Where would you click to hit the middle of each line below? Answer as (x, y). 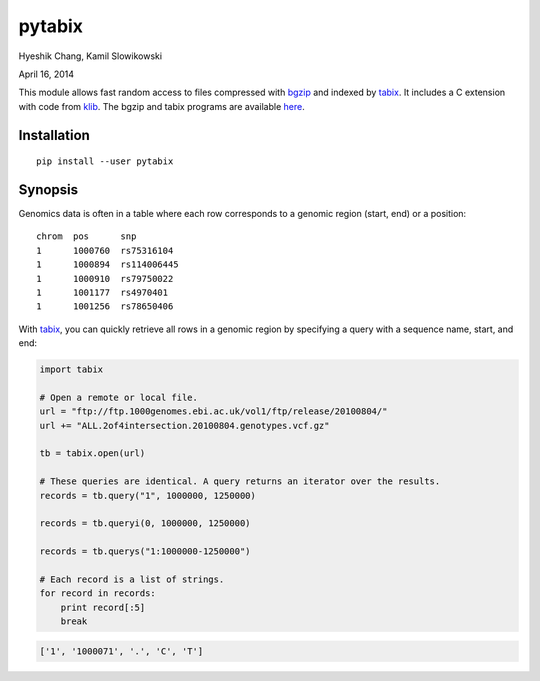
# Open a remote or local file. (119, 397)
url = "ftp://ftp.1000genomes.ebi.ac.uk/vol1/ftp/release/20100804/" (213, 411)
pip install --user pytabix (105, 161)
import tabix (71, 369)
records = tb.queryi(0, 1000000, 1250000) (145, 523)
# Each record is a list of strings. (132, 579)
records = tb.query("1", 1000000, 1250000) (148, 495)
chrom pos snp (86, 236)
